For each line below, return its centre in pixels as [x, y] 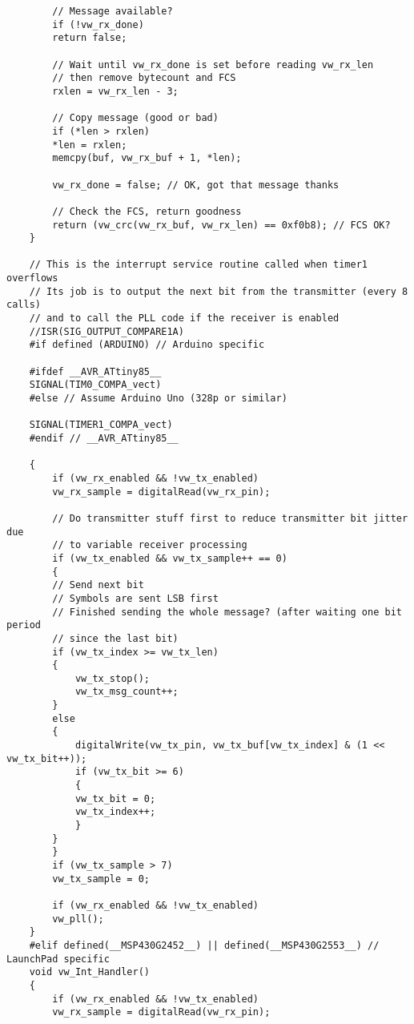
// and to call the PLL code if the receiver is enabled [184, 318]
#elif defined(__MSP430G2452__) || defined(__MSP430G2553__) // [204, 945]
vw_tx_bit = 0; [115, 798]
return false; [90, 38]
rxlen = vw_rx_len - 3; [115, 91]
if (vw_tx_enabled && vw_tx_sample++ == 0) [170, 558]
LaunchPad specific [58, 959]
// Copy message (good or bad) [135, 118]
